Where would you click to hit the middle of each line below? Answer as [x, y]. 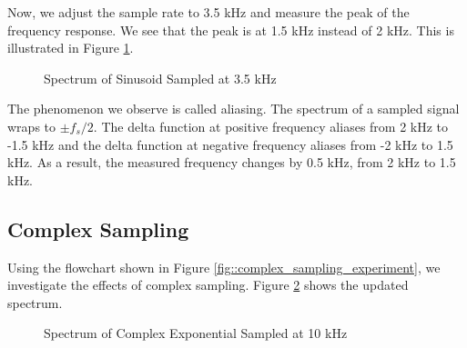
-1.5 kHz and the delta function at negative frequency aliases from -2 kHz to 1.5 [230, 144]
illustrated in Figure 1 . [71, 48]
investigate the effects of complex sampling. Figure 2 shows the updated [208, 285]
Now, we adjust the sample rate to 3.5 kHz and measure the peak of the [208, 12]
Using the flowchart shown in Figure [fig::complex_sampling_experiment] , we [224, 267]
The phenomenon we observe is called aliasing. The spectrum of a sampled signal [233, 109]
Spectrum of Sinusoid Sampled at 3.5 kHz [160, 78]
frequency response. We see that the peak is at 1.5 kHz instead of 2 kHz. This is [231, 30]
